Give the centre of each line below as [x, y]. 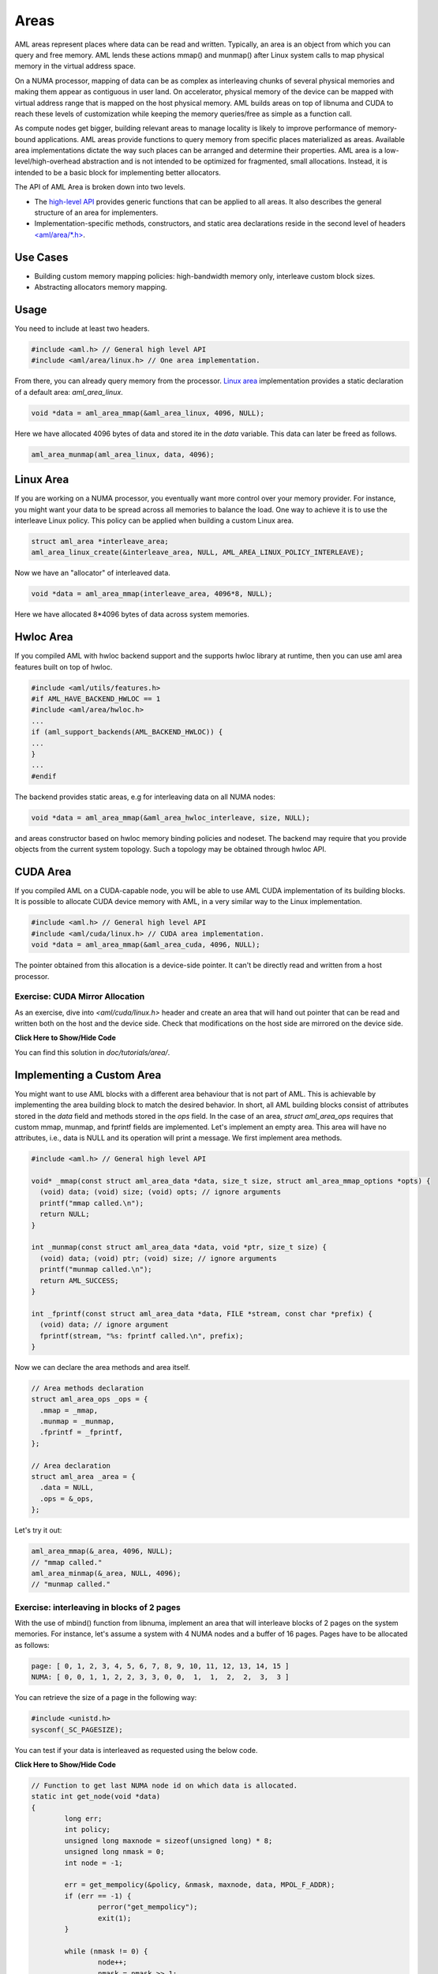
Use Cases [41, 257]
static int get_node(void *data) [96, 1797]
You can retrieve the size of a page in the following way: [106, 1698]
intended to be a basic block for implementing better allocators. [118, 172]
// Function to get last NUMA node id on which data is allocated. [165, 1785]
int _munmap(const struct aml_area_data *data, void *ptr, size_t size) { [179, 1247]
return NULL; [65, 1214]
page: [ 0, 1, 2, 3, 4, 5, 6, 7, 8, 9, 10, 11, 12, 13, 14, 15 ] [160, 1666]
